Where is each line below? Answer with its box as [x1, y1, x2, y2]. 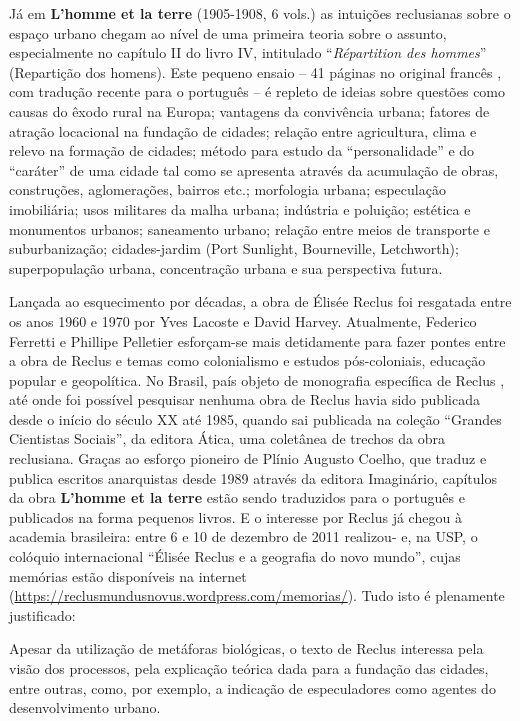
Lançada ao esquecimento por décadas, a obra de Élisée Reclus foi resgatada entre [9, 291, 512, 312]
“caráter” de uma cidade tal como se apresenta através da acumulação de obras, [9, 159, 499, 180]
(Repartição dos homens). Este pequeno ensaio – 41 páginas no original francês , [9, 61, 502, 82]
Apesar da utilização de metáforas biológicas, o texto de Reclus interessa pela [9, 638, 484, 659]
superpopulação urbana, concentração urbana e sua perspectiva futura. [9, 257, 443, 278]
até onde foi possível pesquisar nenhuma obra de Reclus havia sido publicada [9, 389, 480, 410]
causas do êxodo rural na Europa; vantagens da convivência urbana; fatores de [9, 100, 490, 121]
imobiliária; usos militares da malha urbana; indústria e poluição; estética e [9, 198, 471, 219]
